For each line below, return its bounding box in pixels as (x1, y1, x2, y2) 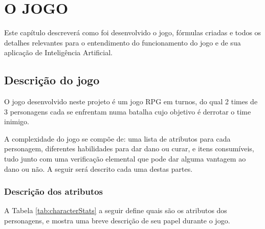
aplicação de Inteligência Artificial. (4, 47, 113, 58)
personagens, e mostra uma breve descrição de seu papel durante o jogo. (4, 215, 230, 226)
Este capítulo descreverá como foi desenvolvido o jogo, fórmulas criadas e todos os (4, 27, 261, 38)
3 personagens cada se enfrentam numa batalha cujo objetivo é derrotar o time (4, 106, 251, 117)
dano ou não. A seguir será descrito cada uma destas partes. (4, 163, 193, 174)
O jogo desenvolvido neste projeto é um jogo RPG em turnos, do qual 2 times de (4, 96, 258, 107)
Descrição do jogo (4, 72, 100, 88)
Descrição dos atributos (4, 185, 103, 198)
